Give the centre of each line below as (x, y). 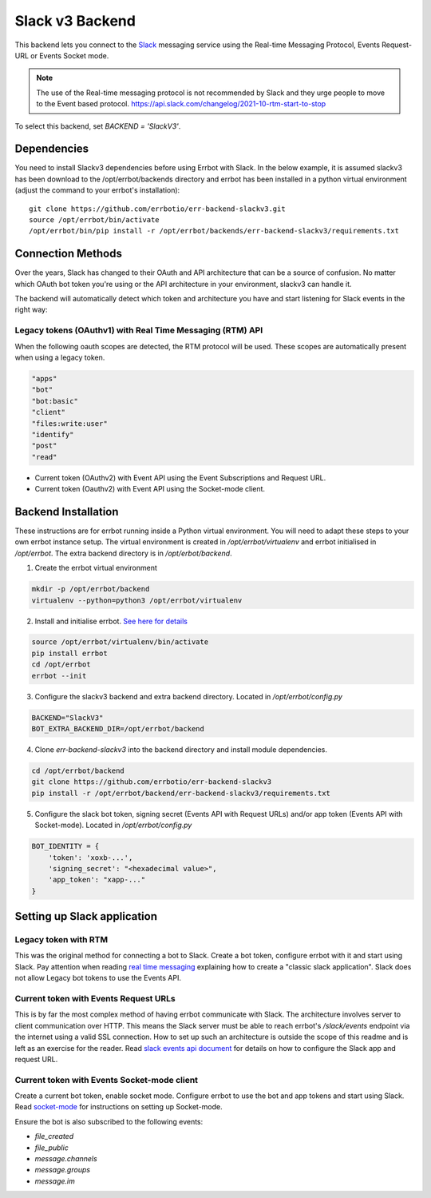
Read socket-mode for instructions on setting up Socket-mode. (119, 1107)
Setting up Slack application (86, 916)
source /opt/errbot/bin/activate (94, 219)
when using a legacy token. (60, 357)
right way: (31, 310)
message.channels (66, 1159)
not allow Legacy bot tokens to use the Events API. (98, 978)
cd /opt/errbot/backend (78, 770)
